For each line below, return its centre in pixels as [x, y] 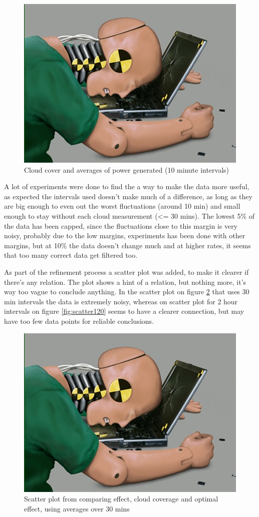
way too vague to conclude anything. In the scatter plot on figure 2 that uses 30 [127, 292]
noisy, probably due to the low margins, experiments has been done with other [125, 235]
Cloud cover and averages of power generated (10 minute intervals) [127, 169]
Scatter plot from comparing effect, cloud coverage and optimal [121, 499]
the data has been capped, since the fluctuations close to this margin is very [121, 225]
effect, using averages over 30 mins [77, 508]
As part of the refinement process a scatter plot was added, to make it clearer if [126, 272]
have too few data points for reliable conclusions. [79, 321]
